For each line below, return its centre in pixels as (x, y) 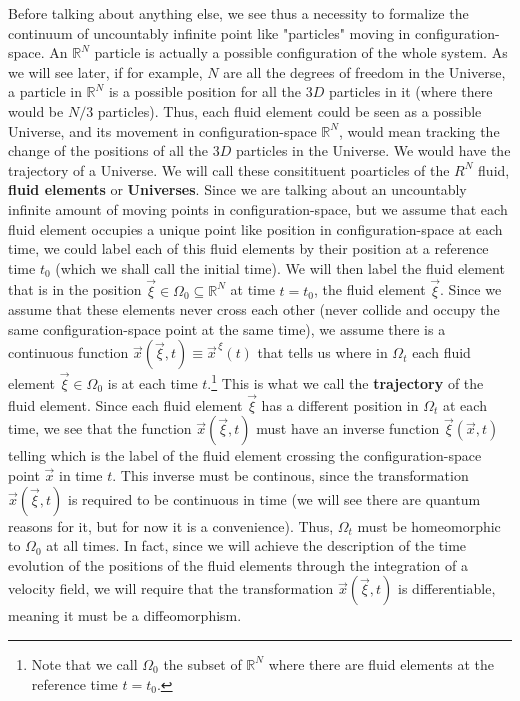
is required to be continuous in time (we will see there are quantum (274, 498)
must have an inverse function (348, 428)
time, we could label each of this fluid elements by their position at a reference (248, 248)
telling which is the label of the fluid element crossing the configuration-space (245, 455)
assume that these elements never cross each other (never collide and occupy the (254, 309)
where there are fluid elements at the (381, 663)
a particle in (45, 91)
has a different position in (340, 404)
